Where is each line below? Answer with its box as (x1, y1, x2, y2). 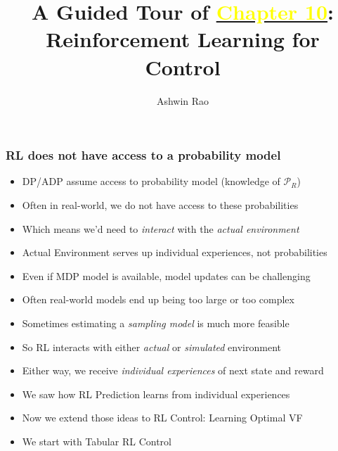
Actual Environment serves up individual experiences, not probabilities (22, 245, 327, 260)
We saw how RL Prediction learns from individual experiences (22, 386, 290, 401)
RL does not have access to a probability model (6, 146, 281, 164)
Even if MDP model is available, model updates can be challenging (22, 268, 311, 283)
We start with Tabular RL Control (22, 433, 171, 448)
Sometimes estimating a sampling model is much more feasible (22, 315, 290, 330)
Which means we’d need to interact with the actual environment (22, 221, 299, 236)
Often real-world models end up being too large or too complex (22, 292, 294, 307)
